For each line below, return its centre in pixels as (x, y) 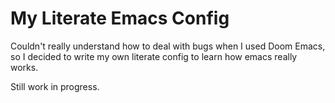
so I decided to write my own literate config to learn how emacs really (154, 56)
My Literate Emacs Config (120, 18)
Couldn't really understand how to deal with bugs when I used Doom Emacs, (168, 46)
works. (24, 67)
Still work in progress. (55, 86)
